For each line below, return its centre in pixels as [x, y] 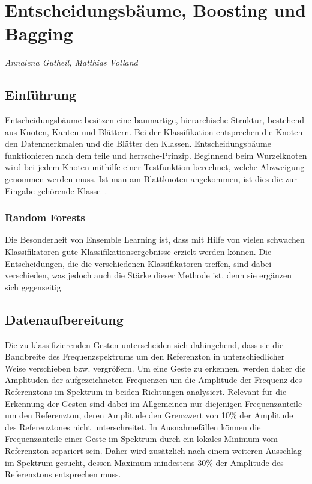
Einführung [41, 95]
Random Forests [45, 217]
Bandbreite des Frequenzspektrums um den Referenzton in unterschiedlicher [145, 356]
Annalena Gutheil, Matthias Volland [71, 62]
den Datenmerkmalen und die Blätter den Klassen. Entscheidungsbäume [138, 143]
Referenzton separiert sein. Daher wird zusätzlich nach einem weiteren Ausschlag [153, 450]
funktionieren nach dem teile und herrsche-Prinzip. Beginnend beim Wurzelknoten [156, 155]
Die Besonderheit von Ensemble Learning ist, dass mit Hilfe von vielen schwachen [155, 240]
